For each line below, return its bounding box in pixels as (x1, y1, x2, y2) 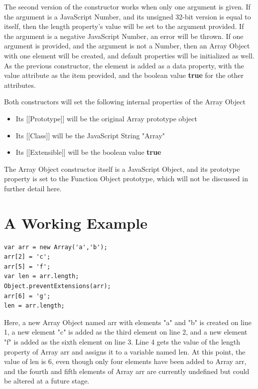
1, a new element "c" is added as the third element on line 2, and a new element (4, 327, 248, 337)
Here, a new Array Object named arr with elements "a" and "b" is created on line (4, 317, 252, 327)
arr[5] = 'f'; (4, 263, 51, 270)
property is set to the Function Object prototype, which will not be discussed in (4, 173, 248, 184)
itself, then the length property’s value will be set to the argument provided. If (4, 21, 244, 31)
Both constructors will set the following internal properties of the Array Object (4, 96, 246, 107)
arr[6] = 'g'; (4, 292, 51, 300)
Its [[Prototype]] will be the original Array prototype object (15, 113, 197, 123)
